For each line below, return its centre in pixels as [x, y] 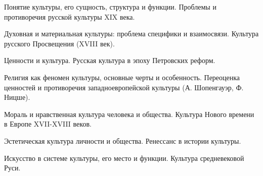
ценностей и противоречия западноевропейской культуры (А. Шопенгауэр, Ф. [124, 87]
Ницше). [17, 97]
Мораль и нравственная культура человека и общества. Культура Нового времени [129, 114]
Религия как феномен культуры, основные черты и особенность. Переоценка [122, 77]
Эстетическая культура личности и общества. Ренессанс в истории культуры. [123, 140]
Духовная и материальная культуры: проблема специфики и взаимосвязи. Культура [131, 34]
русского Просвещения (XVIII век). [59, 43]
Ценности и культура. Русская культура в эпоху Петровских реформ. [110, 60]
